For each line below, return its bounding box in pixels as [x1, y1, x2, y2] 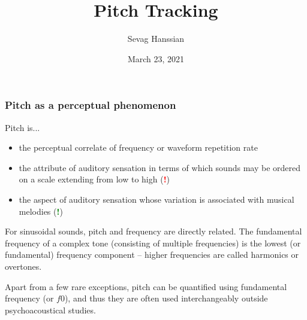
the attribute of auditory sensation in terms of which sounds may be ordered [19, 161, 301, 173]
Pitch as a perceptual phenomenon [5, 97, 176, 112]
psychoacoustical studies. [5, 303, 96, 316]
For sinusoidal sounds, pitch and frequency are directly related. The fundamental [5, 225, 302, 237]
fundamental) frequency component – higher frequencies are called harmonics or [5, 248, 299, 261]
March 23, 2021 [127, 52, 185, 65]
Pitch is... [5, 121, 40, 133]
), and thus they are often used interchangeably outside [64, 292, 268, 304]
